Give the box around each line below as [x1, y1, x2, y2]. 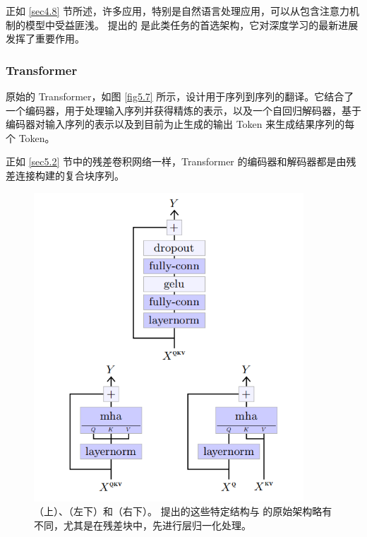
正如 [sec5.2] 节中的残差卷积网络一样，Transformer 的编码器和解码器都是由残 [6, 154, 356, 169]
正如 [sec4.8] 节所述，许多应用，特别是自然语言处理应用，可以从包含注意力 [6, 4, 349, 18]
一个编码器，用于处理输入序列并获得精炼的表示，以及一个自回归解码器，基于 [6, 102, 361, 117]
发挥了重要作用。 [6, 31, 85, 46]
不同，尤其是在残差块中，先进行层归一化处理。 [34, 517, 251, 532]
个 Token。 [6, 130, 55, 145]
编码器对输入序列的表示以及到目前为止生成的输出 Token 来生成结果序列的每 [6, 117, 355, 131]
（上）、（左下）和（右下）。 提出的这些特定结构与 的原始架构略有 [34, 504, 332, 519]
